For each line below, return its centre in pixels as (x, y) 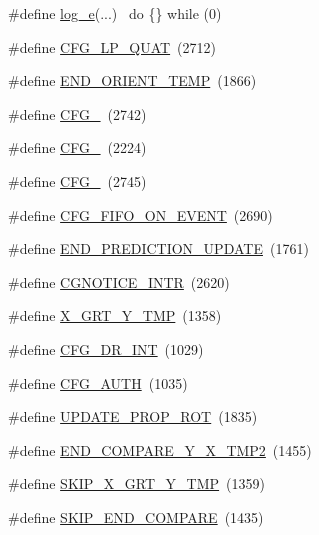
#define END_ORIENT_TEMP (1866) (132, 80)
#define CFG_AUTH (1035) (98, 382)
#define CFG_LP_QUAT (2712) (112, 46)
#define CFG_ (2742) (77, 113)
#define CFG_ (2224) (77, 147)
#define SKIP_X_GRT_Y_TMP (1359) (136, 483)
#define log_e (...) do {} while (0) (115, 13)
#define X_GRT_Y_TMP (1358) (115, 315)
